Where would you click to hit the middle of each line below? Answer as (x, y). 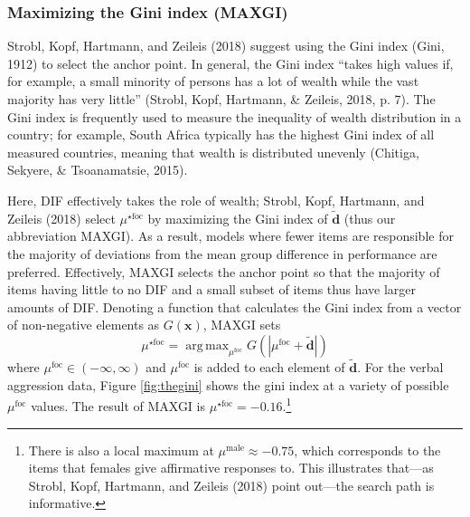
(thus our (370, 218)
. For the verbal (400, 367)
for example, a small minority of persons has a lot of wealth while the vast (213, 81)
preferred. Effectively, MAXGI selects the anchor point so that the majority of (224, 271)
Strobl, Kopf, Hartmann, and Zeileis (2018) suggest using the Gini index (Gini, (226, 46)
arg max (207, 345)
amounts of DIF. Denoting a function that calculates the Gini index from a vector (235, 306)
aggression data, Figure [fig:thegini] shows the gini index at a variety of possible (228, 384)
